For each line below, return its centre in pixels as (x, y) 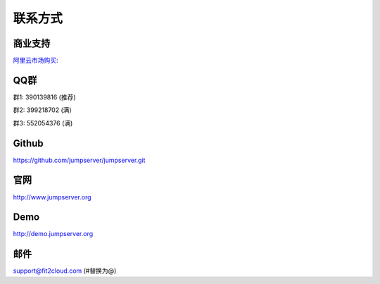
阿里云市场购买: (36, 61)
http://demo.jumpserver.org (53, 234)
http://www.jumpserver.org (52, 197)
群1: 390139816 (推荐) (45, 97)
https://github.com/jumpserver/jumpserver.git (79, 160)
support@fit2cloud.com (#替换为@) (65, 271)
